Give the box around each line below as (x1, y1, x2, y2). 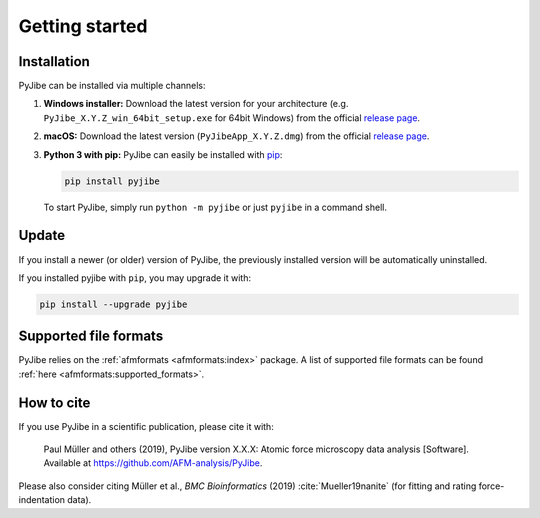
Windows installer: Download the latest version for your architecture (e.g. (43, 98, 349, 110)
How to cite (18, 394, 91, 411)
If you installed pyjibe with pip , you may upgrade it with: (18, 271, 252, 284)
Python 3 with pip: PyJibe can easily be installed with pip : (43, 148, 283, 160)
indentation (18, 494, 65, 506)
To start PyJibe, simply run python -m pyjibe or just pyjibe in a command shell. (43, 201, 387, 213)
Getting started (18, 15, 148, 37)
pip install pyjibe (64, 175, 160, 187)
